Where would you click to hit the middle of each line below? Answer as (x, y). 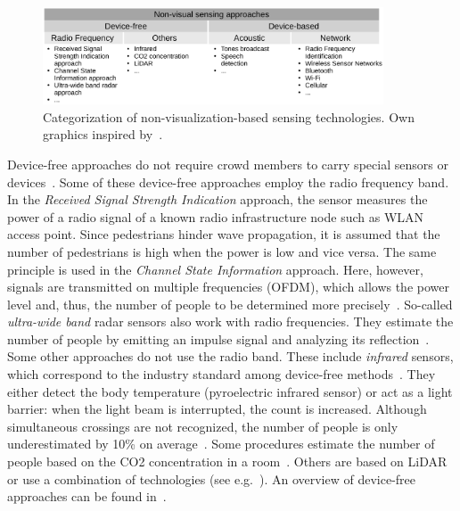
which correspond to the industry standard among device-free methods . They (222, 374)
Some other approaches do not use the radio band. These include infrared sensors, (230, 356)
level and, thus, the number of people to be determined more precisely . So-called (230, 304)
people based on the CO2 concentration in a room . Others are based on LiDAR (227, 462)
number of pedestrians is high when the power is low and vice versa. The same (222, 251)
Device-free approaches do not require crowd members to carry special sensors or (228, 164)
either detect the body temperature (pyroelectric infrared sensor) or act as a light (230, 391)
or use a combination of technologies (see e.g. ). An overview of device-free (212, 478)
